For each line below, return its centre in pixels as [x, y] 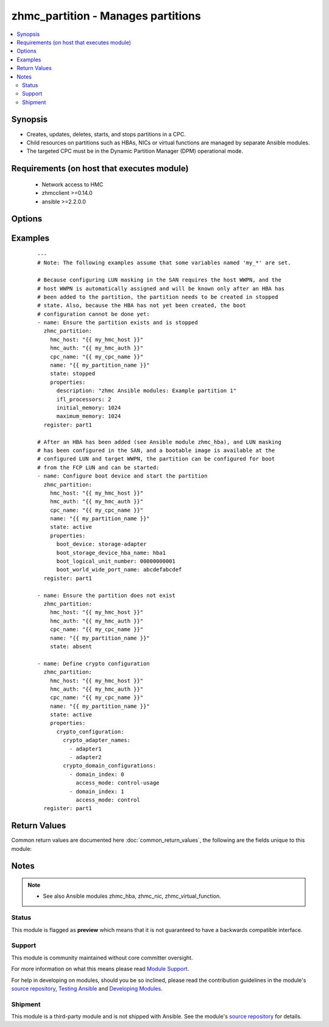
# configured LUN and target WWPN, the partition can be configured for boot [156, 459]
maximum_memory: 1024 [89, 416]
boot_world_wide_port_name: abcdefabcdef [119, 570]
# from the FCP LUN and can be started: [98, 467]
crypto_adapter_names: [97, 740]
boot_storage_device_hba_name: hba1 [111, 552]
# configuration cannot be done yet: [94, 314]
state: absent [71, 646]
